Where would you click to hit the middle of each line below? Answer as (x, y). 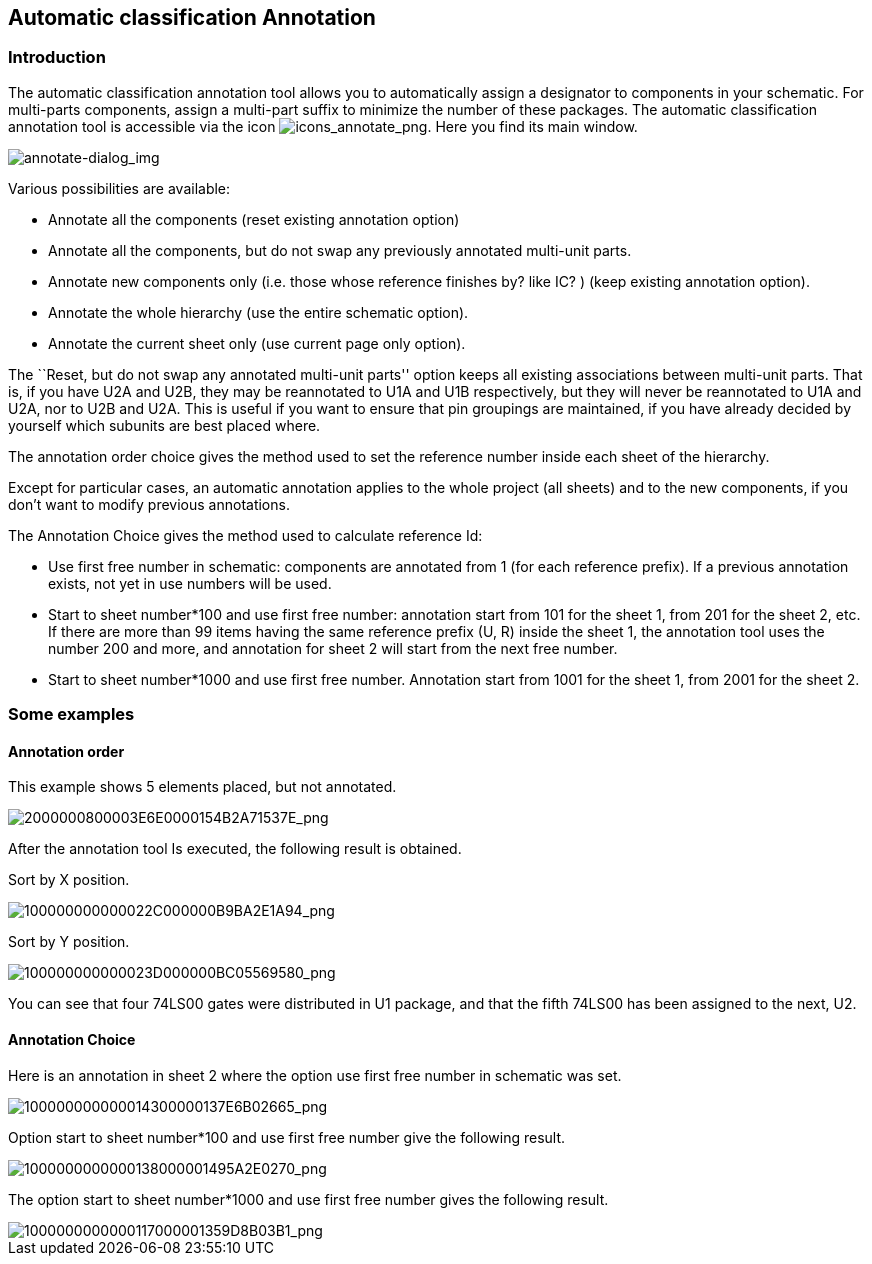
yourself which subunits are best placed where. (164, 425)
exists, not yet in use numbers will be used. (190, 583)
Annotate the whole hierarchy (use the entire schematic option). (258, 312)
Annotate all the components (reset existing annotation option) (254, 219)
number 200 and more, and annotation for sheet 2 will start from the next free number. (333, 648)
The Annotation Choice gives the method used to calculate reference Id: (245, 535)
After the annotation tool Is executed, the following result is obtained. (235, 849)
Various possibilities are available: (119, 188)
